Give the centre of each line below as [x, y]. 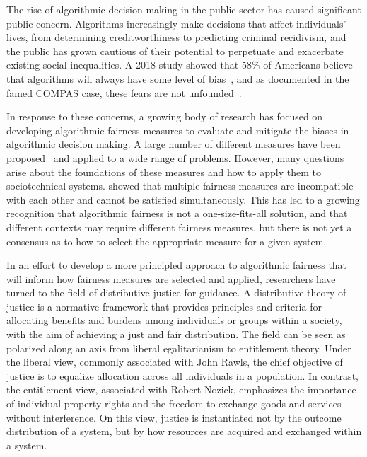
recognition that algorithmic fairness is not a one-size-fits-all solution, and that [177, 213]
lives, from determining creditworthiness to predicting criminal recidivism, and [176, 37]
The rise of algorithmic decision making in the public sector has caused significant [184, 9]
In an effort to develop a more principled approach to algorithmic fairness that [177, 265]
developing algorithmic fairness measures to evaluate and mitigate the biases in [178, 130]
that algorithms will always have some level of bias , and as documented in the [178, 78]
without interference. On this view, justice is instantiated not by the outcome [174, 417]
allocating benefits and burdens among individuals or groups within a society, [174, 320]
